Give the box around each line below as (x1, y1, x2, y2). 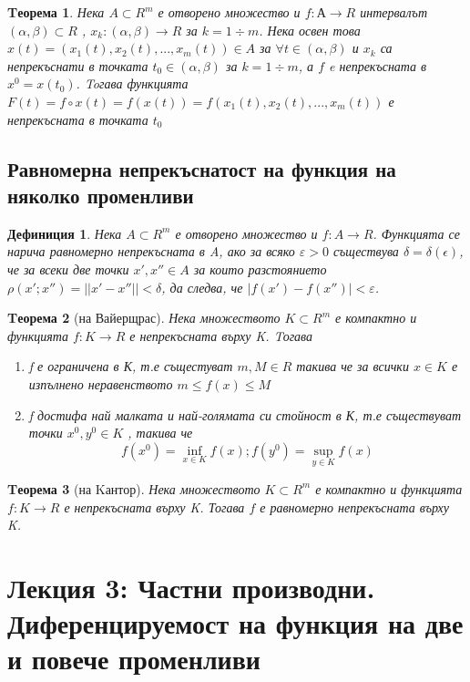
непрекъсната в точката (7, 109, 148, 129)
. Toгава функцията (76, 74, 189, 93)
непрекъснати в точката (7, 56, 148, 75)
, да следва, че (161, 277, 243, 296)
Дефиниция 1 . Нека (7, 223, 122, 243)
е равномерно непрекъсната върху (260, 497, 450, 516)
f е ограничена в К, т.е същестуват (28, 356, 233, 376)
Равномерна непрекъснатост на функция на (7, 154, 396, 182)
